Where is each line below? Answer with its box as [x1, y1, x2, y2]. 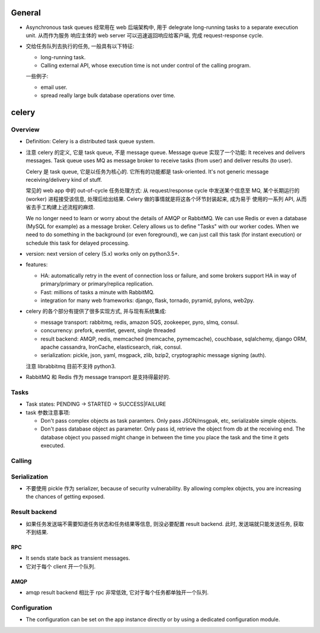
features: [25, 261, 48, 268]
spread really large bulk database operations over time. [40, 92, 176, 99]
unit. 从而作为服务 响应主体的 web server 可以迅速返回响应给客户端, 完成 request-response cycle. [25, 31, 264, 38]
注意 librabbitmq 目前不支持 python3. [25, 362, 116, 369]
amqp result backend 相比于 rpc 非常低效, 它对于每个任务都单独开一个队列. [25, 589, 209, 596]
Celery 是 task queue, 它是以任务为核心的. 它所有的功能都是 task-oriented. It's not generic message [25, 168, 269, 175]
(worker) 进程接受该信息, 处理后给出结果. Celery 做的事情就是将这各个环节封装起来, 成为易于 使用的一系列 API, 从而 [25, 195, 307, 203]
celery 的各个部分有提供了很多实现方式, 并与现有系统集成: [25, 308, 167, 315]
